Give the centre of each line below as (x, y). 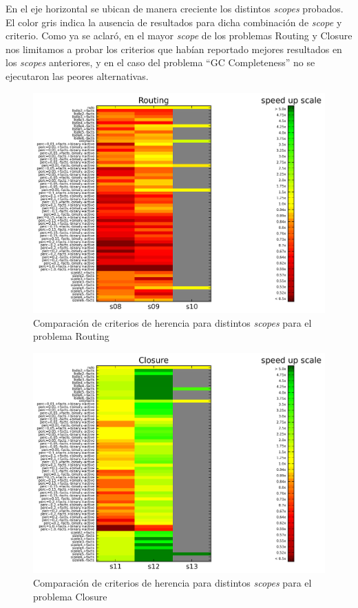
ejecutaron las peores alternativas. (77, 75)
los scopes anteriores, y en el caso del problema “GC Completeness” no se (160, 62)
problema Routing (71, 336)
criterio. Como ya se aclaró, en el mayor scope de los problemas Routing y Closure (179, 36)
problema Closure (70, 596)
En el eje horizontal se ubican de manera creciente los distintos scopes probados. (175, 8)
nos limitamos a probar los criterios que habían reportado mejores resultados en (174, 49)
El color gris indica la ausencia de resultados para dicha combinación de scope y (174, 22)
